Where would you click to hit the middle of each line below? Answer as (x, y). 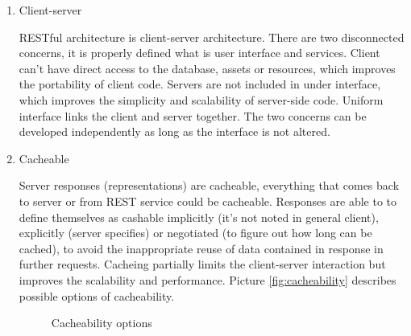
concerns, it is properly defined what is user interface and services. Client (199, 53)
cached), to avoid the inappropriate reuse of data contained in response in (201, 248)
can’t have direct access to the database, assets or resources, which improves (207, 68)
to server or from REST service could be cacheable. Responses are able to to (208, 201)
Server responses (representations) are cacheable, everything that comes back (209, 185)
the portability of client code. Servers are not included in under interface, (200, 84)
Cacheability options (102, 323)
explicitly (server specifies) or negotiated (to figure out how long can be (195, 233)
